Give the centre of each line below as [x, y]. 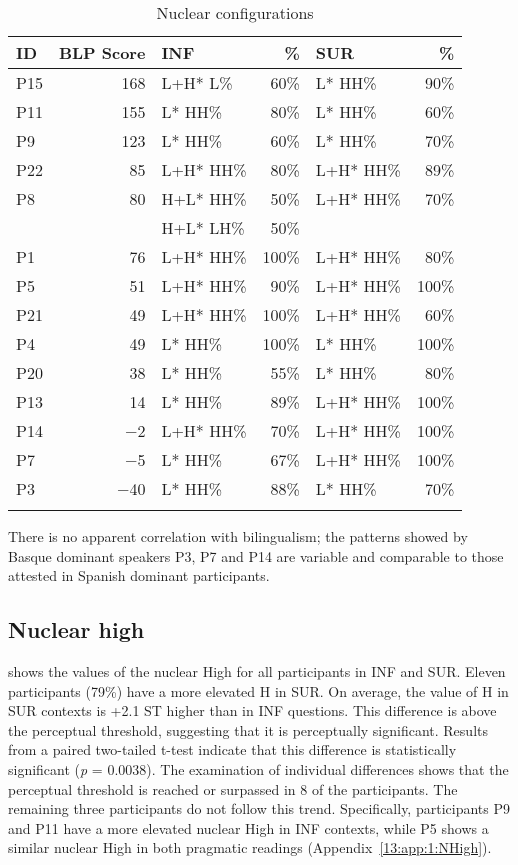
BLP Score [102, 52]
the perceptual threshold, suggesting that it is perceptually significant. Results [248, 729]
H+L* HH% [204, 198]
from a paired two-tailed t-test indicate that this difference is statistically [232, 749]
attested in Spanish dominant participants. [139, 575]
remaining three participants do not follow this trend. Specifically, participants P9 [259, 808]
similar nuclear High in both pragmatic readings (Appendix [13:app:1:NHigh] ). [250, 847]
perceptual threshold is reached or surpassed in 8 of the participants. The [233, 788]
